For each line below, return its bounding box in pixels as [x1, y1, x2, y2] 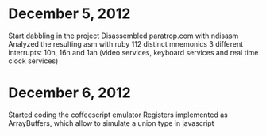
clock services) [8, 56, 59, 66]
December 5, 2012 [8, 5, 131, 23]
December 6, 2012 [8, 84, 131, 102]
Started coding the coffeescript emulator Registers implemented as [8, 110, 228, 119]
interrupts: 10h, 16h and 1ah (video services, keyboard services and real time [8, 47, 259, 57]
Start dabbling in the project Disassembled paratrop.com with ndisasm [8, 31, 239, 40]
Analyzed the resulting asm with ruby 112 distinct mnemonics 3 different [8, 39, 244, 48]
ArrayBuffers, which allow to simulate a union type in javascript [8, 118, 214, 127]
